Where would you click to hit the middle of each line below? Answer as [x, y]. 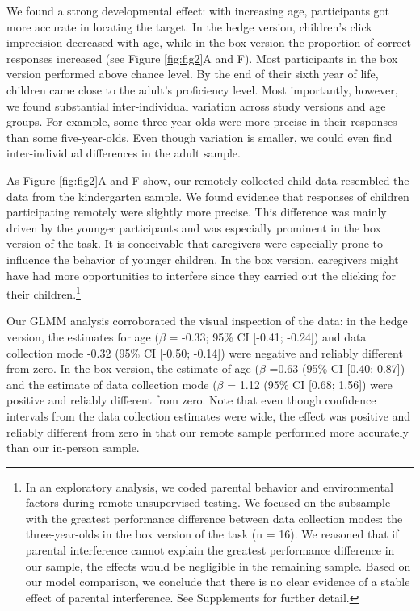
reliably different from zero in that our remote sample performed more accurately [208, 431]
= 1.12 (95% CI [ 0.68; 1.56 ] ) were [310, 384]
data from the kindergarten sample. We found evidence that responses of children [208, 196]
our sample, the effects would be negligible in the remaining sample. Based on [218, 565]
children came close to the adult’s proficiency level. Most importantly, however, [202, 89]
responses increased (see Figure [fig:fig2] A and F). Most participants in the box [202, 58]
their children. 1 [44, 293]
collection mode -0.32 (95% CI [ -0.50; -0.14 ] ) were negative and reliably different [205, 352]
